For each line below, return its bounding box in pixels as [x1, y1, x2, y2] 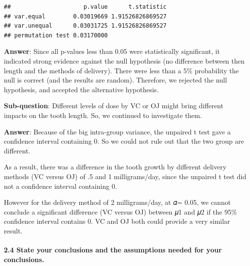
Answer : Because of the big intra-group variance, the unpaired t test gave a [4, 126, 231, 136]
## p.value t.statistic [4, 3, 167, 10]
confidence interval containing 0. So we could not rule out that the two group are [4, 136, 244, 146]
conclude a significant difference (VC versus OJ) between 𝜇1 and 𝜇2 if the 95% [4, 206, 237, 216]
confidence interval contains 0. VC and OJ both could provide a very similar [4, 216, 230, 226]
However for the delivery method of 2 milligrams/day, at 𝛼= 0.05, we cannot [4, 197, 231, 207]
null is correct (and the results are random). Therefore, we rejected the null [4, 75, 227, 85]
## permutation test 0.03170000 [4, 32, 108, 39]
